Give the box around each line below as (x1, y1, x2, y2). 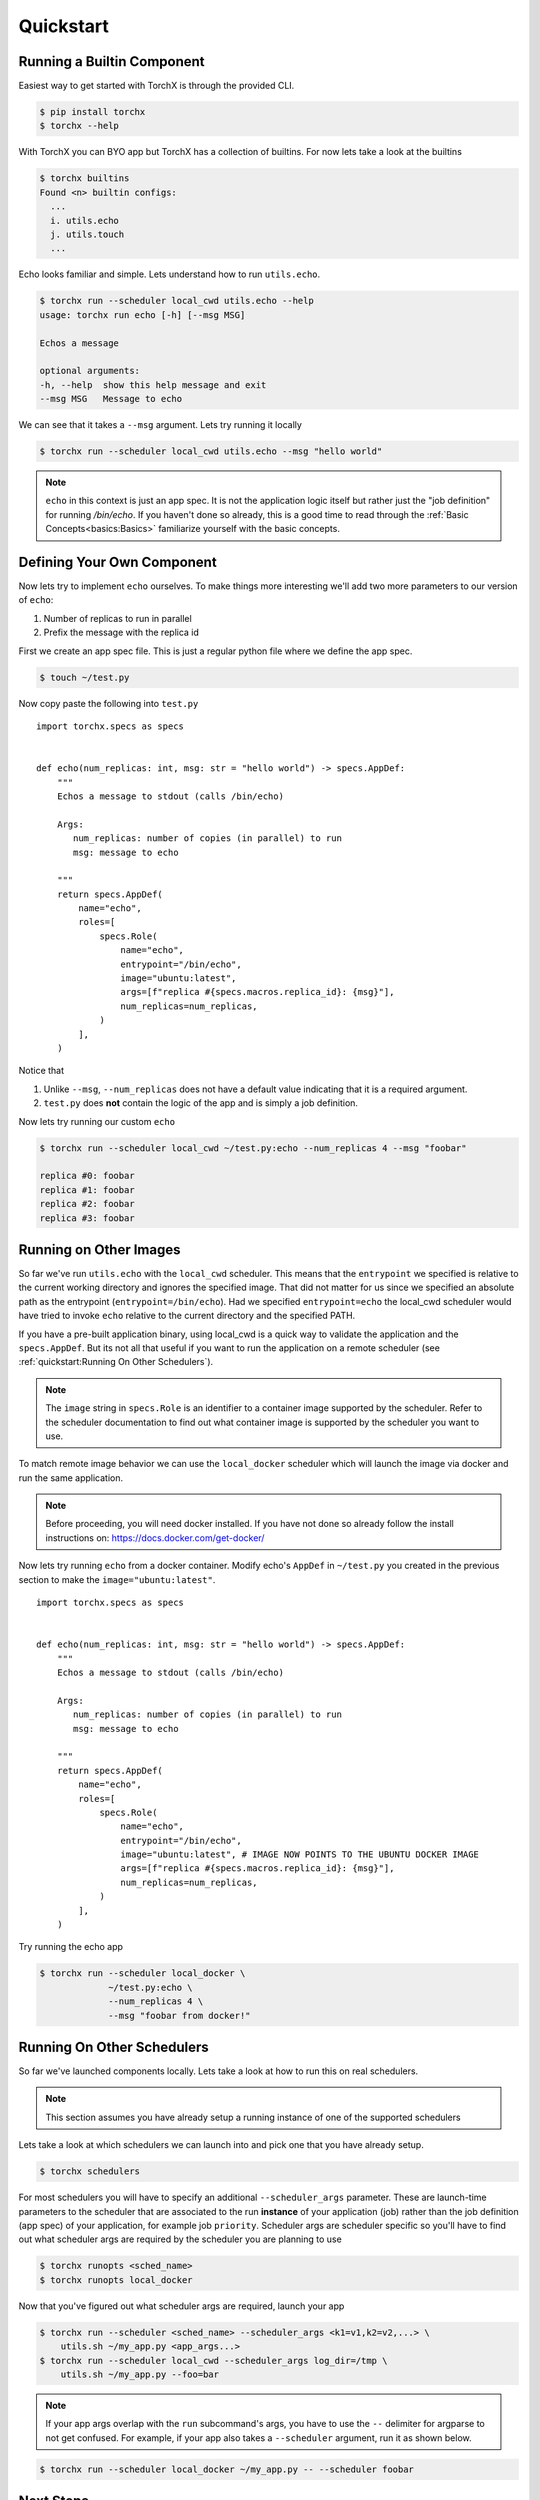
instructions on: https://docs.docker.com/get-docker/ (45, 1531, 265, 1544)
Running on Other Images (18, 1241, 181, 1258)
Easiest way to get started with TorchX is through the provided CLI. (18, 80, 295, 92)
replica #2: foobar (39, 1198, 135, 1210)
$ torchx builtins (39, 173, 130, 184)
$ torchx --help (39, 120, 120, 132)
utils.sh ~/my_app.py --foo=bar (60, 2368, 220, 2380)
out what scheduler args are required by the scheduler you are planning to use (18, 2233, 342, 2245)
